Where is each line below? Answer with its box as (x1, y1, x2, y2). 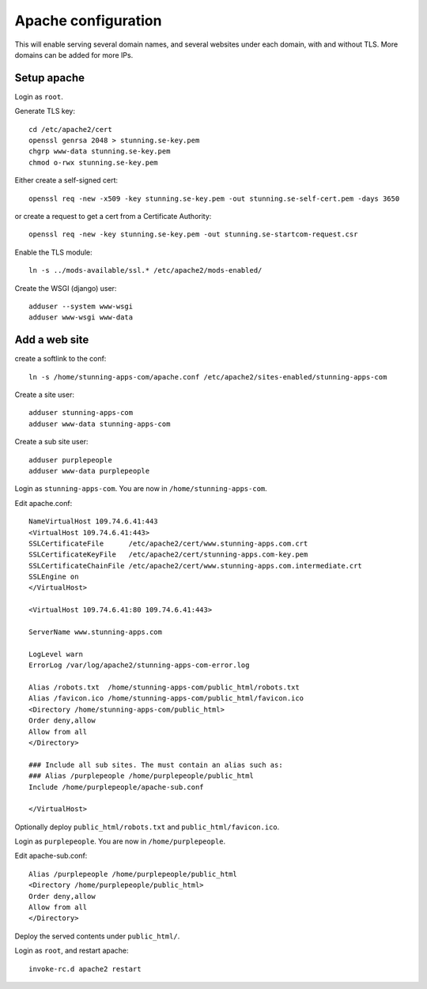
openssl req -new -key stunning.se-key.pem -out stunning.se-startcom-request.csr (28, 230, 358, 239)
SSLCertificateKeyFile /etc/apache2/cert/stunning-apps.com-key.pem (28, 550, 308, 559)
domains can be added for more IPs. (14, 50, 134, 59)
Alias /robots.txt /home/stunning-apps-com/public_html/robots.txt (28, 682, 300, 692)
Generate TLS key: (14, 107, 75, 116)
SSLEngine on (28, 572, 79, 581)
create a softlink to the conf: (14, 354, 107, 364)
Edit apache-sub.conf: (14, 851, 88, 861)
